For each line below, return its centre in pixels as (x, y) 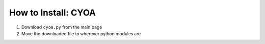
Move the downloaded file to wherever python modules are (81, 33)
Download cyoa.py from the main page (62, 27)
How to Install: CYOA (52, 13)
